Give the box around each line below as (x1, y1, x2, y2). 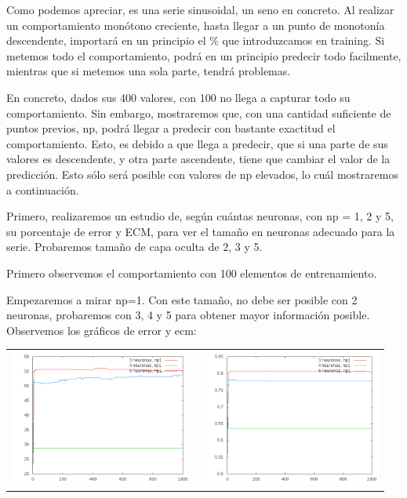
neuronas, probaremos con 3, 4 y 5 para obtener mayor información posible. (6, 307, 370, 323)
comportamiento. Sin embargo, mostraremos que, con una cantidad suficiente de (6, 104, 391, 121)
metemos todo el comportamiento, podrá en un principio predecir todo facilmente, (6, 47, 402, 64)
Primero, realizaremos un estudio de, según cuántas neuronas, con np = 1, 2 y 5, (6, 208, 394, 224)
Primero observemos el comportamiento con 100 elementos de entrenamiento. (6, 264, 377, 281)
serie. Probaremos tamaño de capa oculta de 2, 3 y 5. (6, 238, 263, 255)
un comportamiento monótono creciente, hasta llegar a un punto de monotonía (6, 16, 385, 33)
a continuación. (6, 181, 79, 198)
